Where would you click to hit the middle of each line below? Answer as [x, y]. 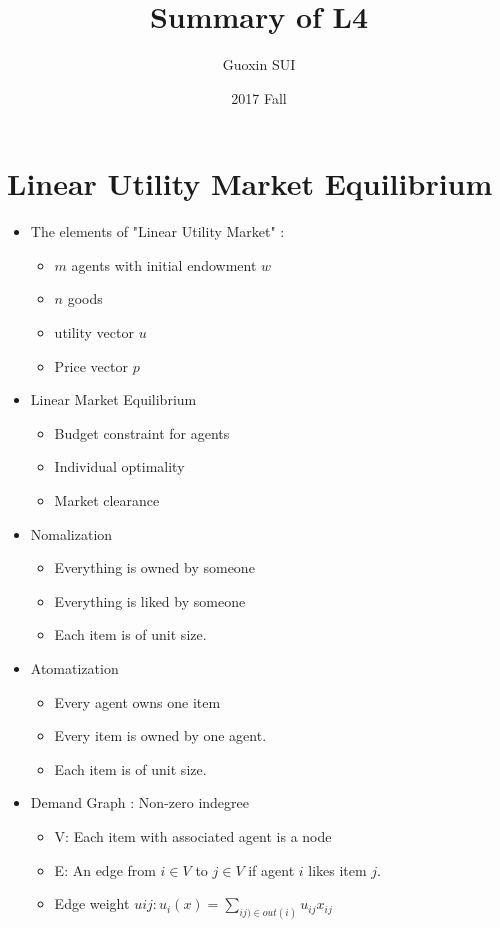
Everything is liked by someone [150, 600]
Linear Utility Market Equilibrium [250, 183]
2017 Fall [259, 97]
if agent [271, 869]
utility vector [94, 332]
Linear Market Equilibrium [113, 399]
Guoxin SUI [259, 64]
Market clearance [107, 500]
